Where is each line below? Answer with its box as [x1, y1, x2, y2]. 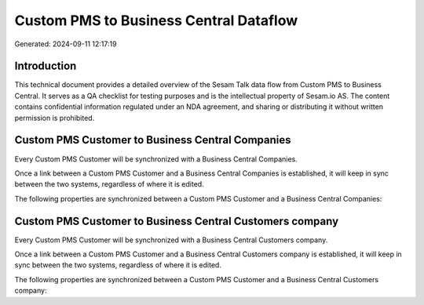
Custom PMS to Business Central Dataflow [14, 12, 298, 29]
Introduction [14, 60, 77, 73]
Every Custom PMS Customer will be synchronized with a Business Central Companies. [14, 154, 298, 164]
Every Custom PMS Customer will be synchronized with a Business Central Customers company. [14, 235, 328, 245]
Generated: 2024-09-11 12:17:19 [14, 39, 117, 49]
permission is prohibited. [14, 113, 95, 122]
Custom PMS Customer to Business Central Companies [14, 133, 291, 147]
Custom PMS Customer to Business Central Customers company [14, 214, 339, 227]
